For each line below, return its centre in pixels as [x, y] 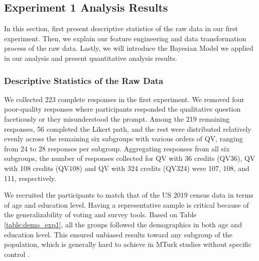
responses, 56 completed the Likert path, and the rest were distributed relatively [128, 128]
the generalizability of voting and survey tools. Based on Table [100, 214]
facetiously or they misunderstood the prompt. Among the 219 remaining [117, 118]
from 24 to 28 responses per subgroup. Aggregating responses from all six [117, 148]
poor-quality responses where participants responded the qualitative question [122, 109]
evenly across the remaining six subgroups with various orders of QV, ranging [123, 139]
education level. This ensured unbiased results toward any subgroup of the [118, 234]
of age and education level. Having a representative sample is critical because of [126, 204]
